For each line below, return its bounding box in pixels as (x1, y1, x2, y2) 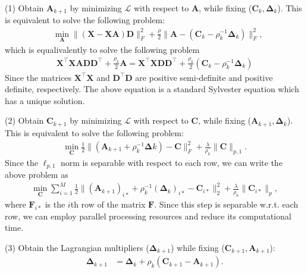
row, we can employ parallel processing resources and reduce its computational (5, 209, 292, 222)
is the (45, 198, 65, 211)
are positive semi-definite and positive (135, 71, 273, 83)
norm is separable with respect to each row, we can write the (60, 156, 283, 168)
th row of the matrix (70, 198, 146, 211)
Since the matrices (5, 71, 72, 83)
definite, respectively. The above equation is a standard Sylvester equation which (5, 83, 299, 95)
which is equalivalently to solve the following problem (5, 43, 200, 55)
